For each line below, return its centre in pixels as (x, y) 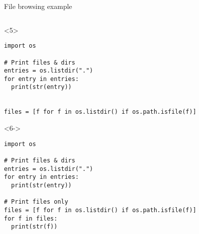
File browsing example (38, 6)
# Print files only (36, 202)
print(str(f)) (34, 227)
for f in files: (31, 218)
